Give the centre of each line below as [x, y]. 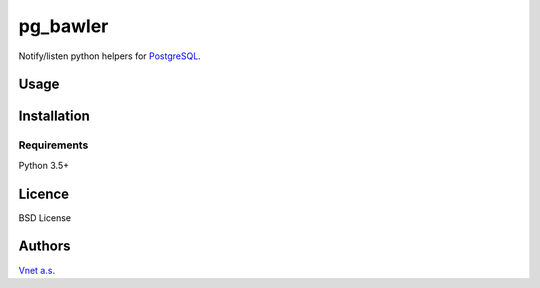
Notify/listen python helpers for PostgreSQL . [110, 56]
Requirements [53, 145]
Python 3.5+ [44, 165]
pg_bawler [63, 26]
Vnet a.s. [36, 270]
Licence [44, 193]
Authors [44, 246]
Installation [54, 116]
